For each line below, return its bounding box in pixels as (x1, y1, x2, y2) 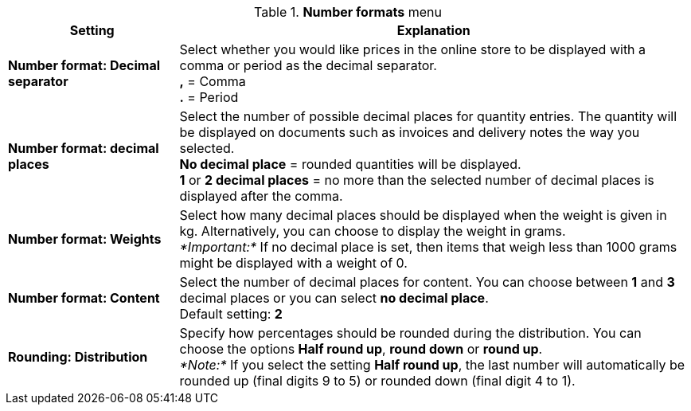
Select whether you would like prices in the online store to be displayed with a (179, 41, 646, 57)
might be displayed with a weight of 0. (179, 255, 408, 271)
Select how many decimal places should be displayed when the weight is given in (179, 207, 667, 223)
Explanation (396, 22, 470, 38)
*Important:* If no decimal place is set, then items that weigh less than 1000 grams (179, 239, 677, 255)
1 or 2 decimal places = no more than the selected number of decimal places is (179, 172, 654, 188)
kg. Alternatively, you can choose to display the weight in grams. (179, 223, 566, 239)
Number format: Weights (8, 231, 162, 247)
